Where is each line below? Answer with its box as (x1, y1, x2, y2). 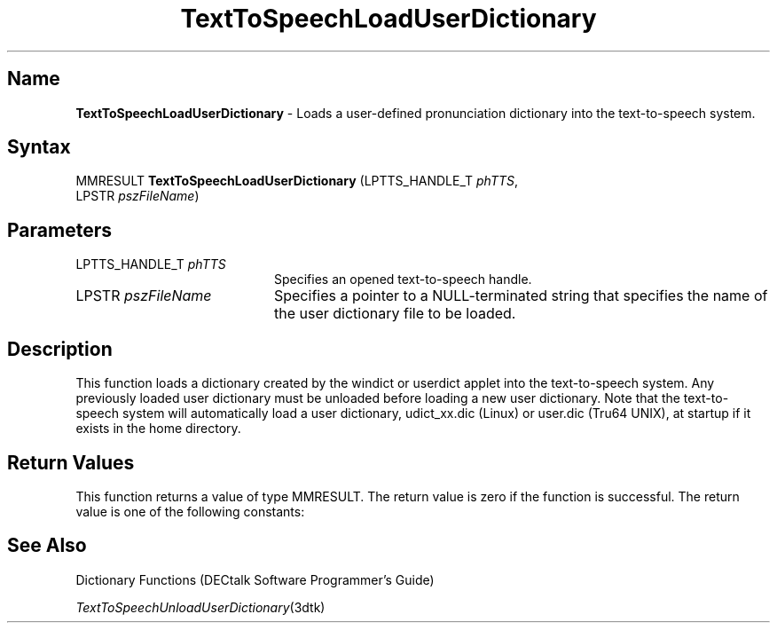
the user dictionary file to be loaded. (273, 304, 516, 323)
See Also (7, 534, 87, 557)
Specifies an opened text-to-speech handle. (274, 272, 532, 287)
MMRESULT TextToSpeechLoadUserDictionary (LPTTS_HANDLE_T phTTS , (75, 173, 519, 189)
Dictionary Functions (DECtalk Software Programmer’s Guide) (75, 571, 435, 587)
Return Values (7, 451, 135, 474)
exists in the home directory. (75, 421, 241, 437)
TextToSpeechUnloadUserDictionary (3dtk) (75, 599, 326, 615)
